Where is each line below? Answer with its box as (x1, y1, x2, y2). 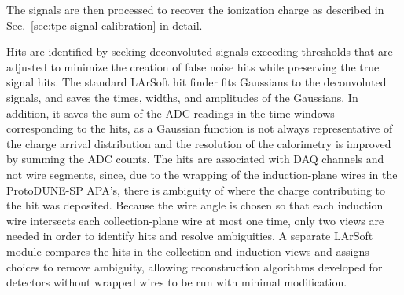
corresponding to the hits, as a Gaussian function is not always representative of (6, 120, 393, 137)
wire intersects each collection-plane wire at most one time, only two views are (6, 212, 384, 228)
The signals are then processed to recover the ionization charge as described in (6, 2, 384, 17)
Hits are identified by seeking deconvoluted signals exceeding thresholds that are (6, 43, 393, 60)
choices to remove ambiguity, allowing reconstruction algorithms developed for (6, 258, 383, 275)
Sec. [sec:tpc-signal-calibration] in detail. (6, 16, 203, 33)
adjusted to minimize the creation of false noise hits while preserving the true (6, 58, 380, 75)
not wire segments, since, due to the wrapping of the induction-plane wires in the (6, 166, 398, 182)
